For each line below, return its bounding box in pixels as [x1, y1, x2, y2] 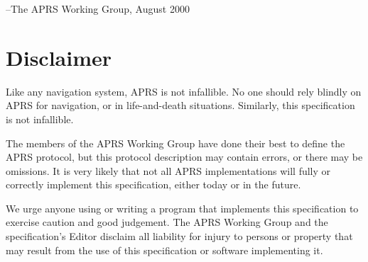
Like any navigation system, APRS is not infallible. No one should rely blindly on [6, 84, 362, 98]
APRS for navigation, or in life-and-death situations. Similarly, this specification [6, 98, 355, 113]
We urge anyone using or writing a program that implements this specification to [6, 200, 359, 215]
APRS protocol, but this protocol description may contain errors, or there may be [6, 149, 363, 164]
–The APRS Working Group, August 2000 [6, 1, 190, 16]
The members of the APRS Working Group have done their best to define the [6, 135, 345, 150]
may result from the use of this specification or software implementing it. [6, 242, 323, 257]
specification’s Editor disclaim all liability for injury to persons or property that [6, 229, 353, 244]
